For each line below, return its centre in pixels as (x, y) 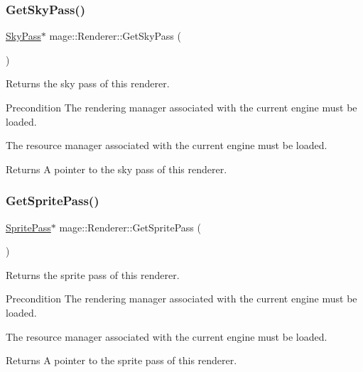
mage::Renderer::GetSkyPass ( (115, 36)
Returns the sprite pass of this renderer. (93, 274)
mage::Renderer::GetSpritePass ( (130, 227)
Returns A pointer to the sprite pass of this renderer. (121, 360)
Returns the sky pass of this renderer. (88, 83)
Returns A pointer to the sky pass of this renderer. (117, 169)
